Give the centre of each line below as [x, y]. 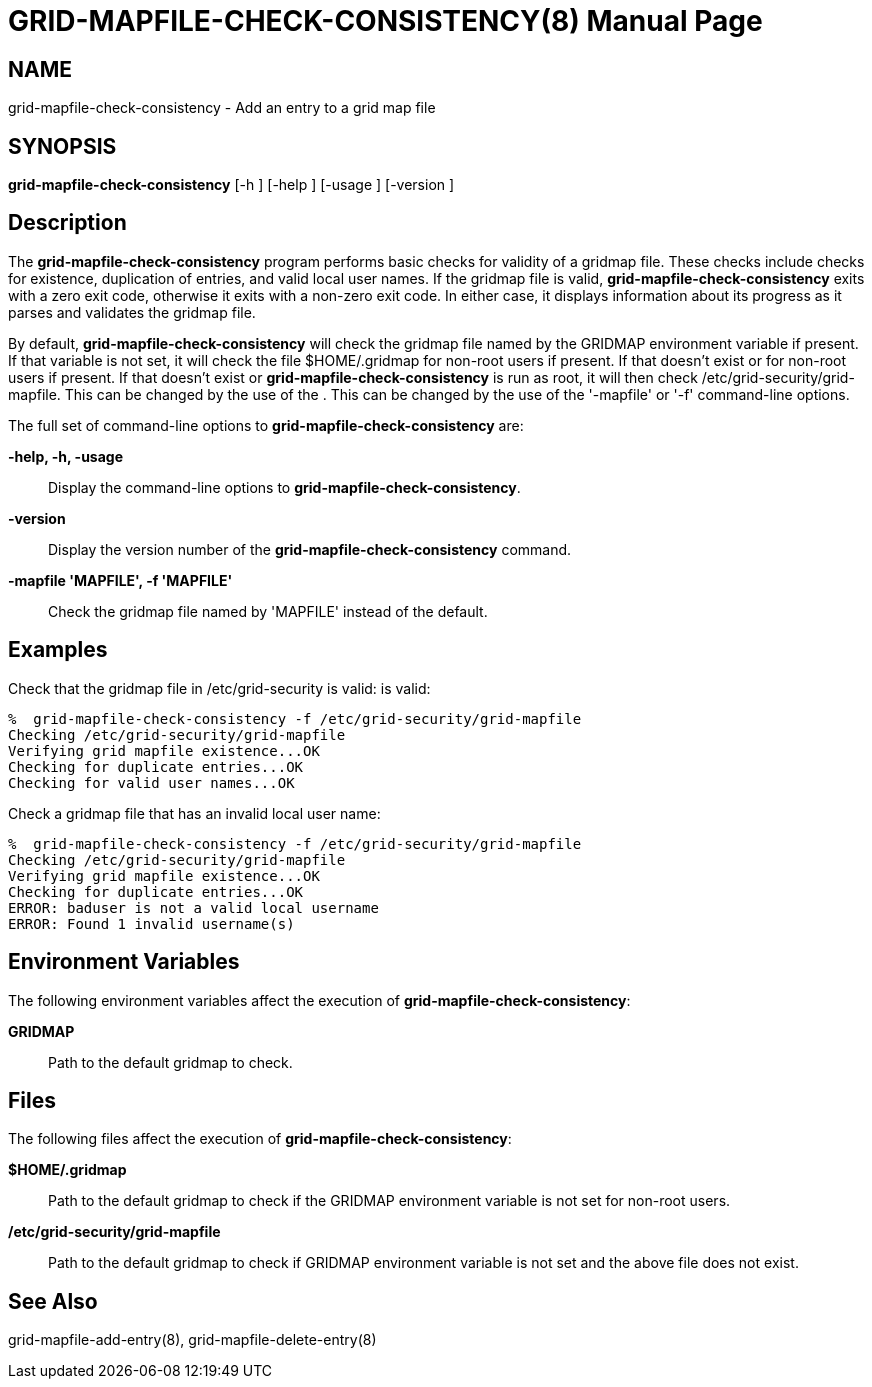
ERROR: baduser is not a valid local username [193, 907]
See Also [53, 1301]
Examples [58, 650]
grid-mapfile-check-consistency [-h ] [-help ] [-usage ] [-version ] [231, 185]
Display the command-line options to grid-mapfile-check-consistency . [284, 487]
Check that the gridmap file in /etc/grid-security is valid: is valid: [219, 688]
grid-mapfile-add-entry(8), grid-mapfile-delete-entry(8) [192, 1340]
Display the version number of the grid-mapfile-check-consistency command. [310, 549]
